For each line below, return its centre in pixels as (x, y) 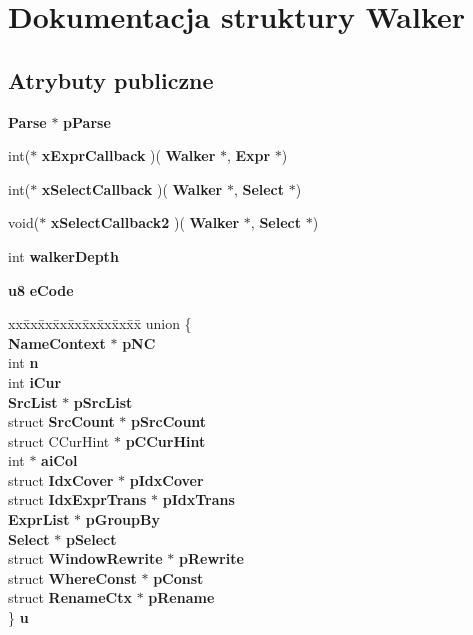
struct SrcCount (61, 421)
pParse (87, 121)
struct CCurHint (59, 440)
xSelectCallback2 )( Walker (145, 222)
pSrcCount (169, 421)
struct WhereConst (72, 577)
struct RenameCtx (70, 597)
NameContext (57, 342)
